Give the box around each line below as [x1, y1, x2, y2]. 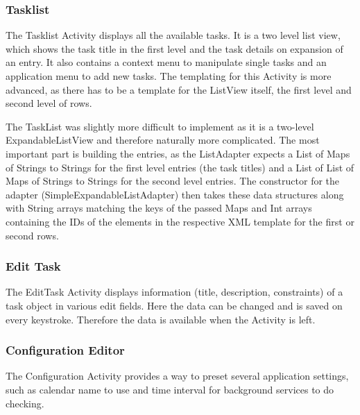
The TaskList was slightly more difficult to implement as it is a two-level [6, 119, 314, 133]
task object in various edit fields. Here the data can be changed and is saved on [6, 298, 343, 312]
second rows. [6, 228, 59, 242]
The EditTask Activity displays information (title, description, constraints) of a [6, 285, 343, 299]
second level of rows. [6, 96, 92, 110]
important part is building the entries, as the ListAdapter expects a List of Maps [6, 146, 350, 160]
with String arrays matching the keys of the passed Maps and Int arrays [6, 201, 312, 215]
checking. [6, 396, 44, 410]
